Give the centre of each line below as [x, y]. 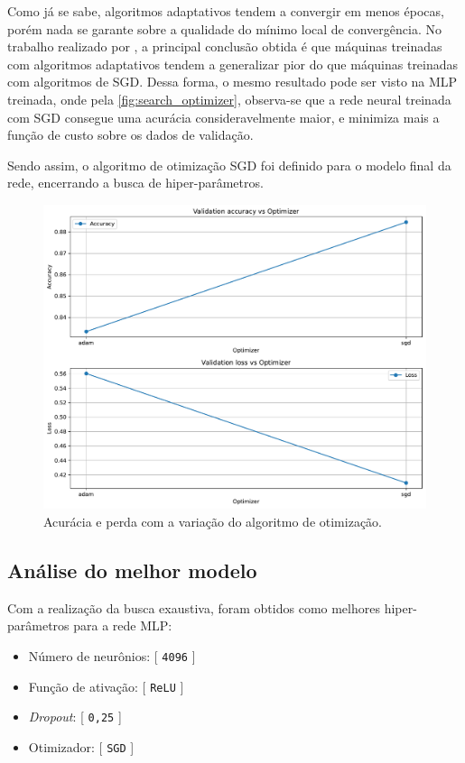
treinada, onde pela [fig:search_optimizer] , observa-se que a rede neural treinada [229, 99]
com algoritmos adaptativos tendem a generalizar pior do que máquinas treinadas [233, 64]
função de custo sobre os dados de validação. [130, 135]
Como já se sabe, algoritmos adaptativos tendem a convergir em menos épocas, [226, 11]
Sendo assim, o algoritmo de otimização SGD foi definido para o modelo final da [229, 165]
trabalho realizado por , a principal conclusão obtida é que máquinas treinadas [225, 46]
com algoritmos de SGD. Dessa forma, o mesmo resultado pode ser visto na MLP [232, 82]
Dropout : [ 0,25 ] [75, 717]
